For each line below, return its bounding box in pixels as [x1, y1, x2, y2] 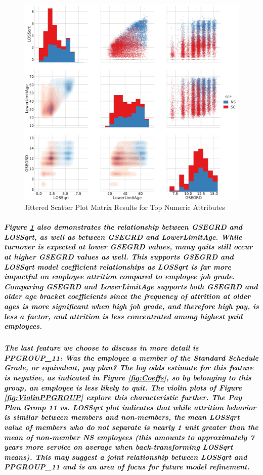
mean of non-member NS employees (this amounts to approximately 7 [4, 431, 254, 442]
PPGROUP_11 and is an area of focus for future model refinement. [4, 461, 250, 472]
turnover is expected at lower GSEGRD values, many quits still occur [4, 241, 253, 252]
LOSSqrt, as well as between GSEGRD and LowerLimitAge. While [4, 231, 242, 242]
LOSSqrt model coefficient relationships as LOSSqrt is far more [4, 261, 231, 272]
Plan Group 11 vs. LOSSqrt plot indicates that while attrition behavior [4, 402, 256, 412]
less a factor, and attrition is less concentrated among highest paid [4, 311, 243, 321]
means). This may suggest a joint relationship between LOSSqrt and [4, 451, 247, 462]
